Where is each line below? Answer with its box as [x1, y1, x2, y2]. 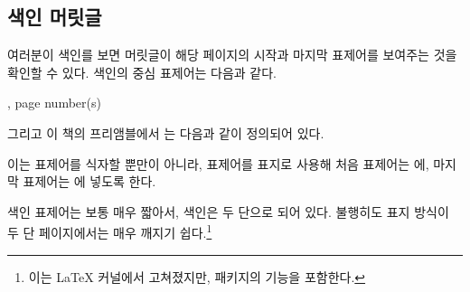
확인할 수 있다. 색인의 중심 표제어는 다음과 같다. [7, 62, 277, 81]
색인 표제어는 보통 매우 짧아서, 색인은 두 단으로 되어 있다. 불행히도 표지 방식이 [7, 202, 449, 221]
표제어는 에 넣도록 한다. [23, 172, 156, 191]
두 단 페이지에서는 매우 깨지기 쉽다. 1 [7, 221, 212, 242]
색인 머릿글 [7, 3, 102, 31]
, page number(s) [7, 93, 101, 112]
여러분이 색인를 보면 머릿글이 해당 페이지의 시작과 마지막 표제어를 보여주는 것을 [7, 45, 457, 64]
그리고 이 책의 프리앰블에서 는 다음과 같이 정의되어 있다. [7, 123, 324, 142]
